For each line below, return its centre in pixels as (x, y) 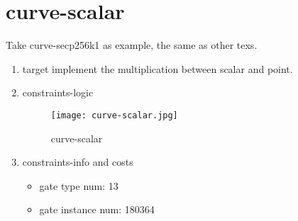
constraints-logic (58, 92)
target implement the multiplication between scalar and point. (158, 68)
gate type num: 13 (79, 185)
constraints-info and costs (78, 162)
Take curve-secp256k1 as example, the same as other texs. (132, 45)
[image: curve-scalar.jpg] (114, 115)
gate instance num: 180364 (97, 209)
